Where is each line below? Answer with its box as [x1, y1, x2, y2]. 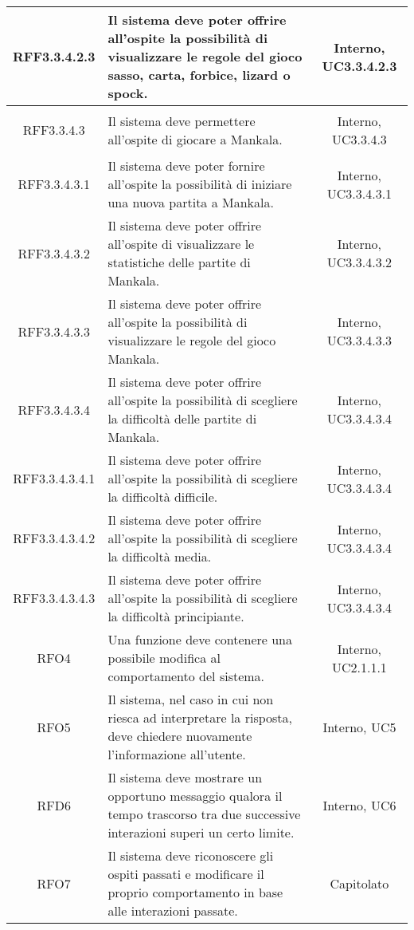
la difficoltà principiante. [107, 607, 244, 625]
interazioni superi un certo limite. [107, 823, 295, 841]
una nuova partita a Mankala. [107, 193, 274, 211]
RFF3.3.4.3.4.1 [13, 469, 96, 487]
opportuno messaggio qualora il [107, 786, 283, 805]
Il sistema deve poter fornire [107, 156, 265, 175]
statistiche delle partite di [107, 253, 251, 271]
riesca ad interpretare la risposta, [107, 708, 293, 727]
